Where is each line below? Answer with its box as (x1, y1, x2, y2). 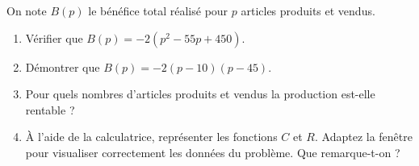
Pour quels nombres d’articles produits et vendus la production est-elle (25, 85, 375, 102)
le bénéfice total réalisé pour (88, 2, 228, 19)
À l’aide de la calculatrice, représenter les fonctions (25, 128, 278, 145)
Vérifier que (25, 29, 83, 46)
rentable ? (25, 101, 75, 118)
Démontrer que (25, 58, 100, 75)
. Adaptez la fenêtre (314, 128, 413, 145)
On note (6, 2, 47, 19)
